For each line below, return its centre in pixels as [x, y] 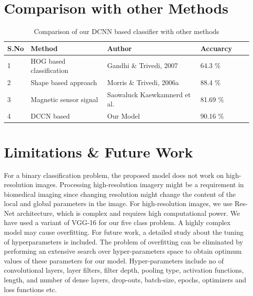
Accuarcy [216, 48]
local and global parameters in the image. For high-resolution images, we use [118, 203]
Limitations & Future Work [99, 151]
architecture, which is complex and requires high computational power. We [128, 213]
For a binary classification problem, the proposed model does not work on [114, 175]
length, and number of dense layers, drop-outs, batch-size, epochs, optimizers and [125, 280]
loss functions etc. [30, 289]
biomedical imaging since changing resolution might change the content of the [120, 194]
